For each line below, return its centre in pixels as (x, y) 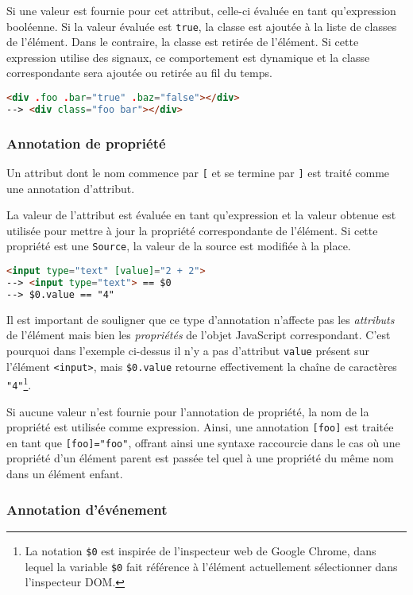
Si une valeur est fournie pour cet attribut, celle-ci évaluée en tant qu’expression (201, 10)
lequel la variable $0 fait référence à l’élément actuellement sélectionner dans (211, 566)
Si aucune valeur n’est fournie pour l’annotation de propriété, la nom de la (188, 411)
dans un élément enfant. (65, 474)
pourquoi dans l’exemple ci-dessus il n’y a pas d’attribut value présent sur (188, 350)
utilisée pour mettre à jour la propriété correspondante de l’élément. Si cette (192, 230)
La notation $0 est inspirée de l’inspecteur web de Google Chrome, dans (201, 550)
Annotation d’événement (87, 509)
